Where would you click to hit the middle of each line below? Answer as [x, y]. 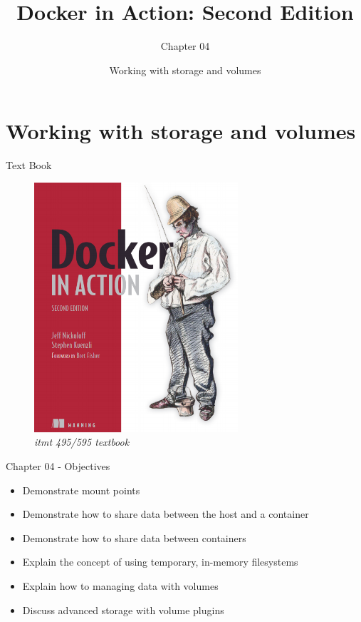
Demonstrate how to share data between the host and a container [166, 514]
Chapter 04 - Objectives [58, 466]
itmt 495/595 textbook [82, 442]
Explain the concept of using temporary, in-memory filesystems [160, 562]
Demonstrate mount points [81, 490]
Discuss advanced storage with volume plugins [123, 610]
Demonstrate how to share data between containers [134, 537]
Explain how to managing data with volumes [120, 585]
